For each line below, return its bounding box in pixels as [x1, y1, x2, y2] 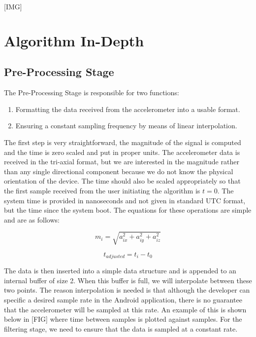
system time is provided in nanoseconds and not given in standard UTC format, [4, 195, 246, 205]
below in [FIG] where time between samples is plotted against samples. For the [4, 314, 242, 324]
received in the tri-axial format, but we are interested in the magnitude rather [4, 156, 239, 167]
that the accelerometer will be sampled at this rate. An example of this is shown [4, 304, 247, 314]
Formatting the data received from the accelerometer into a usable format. [15, 104, 240, 114]
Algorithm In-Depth [4, 30, 144, 50]
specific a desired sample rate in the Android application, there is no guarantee [4, 295, 242, 305]
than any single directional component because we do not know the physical [4, 166, 233, 176]
